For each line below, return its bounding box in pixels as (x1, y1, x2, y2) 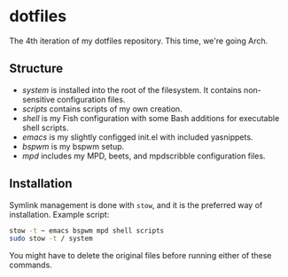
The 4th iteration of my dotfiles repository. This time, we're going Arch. (9, 35, 269, 46)
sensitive (21, 94, 56, 104)
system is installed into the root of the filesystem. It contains (21, 84, 242, 95)
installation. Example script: (9, 209, 110, 219)
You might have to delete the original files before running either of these (9, 250, 272, 261)
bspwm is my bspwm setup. (21, 141, 125, 151)
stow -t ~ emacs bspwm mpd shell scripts (9, 226, 165, 235)
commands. (9, 259, 53, 271)
